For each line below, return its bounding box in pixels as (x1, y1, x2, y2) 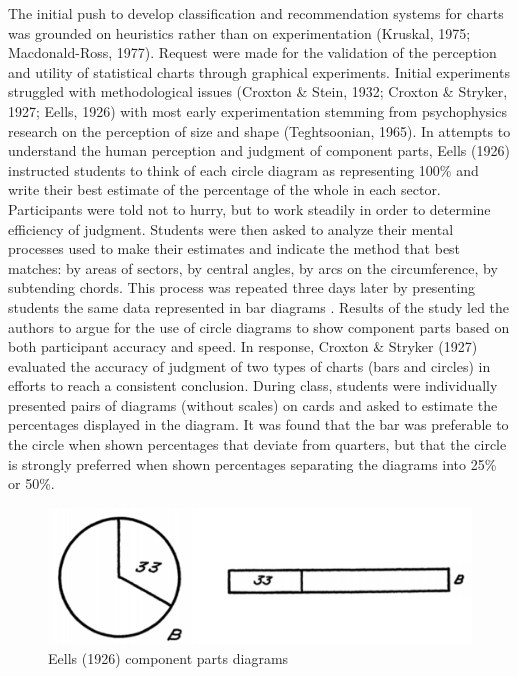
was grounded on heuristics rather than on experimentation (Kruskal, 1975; (8, 22, 471, 43)
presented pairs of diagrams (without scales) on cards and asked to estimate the (8, 394, 498, 415)
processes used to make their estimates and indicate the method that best (8, 238, 461, 259)
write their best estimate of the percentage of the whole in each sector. (8, 179, 441, 200)
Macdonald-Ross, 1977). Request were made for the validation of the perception (8, 42, 497, 63)
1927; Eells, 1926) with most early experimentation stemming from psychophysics (8, 100, 507, 121)
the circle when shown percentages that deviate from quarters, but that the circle (8, 434, 507, 455)
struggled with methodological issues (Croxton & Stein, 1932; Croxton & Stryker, (8, 81, 508, 102)
